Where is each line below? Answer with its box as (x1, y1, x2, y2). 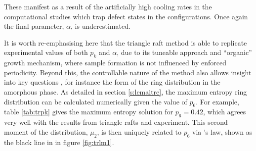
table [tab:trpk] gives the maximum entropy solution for (4, 106, 173, 117)
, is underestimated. (71, 21, 130, 31)
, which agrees (203, 106, 246, 117)
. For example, (196, 96, 239, 106)
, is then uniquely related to (97, 126, 181, 137)
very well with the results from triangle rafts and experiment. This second (4, 117, 228, 127)
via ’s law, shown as (192, 126, 253, 137)
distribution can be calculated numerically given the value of (4, 96, 187, 106)
